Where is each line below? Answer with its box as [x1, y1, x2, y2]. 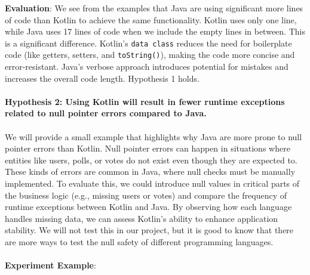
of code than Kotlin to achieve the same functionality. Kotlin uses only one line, [5, 13, 297, 26]
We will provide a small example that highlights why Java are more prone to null [5, 130, 302, 143]
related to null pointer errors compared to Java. [5, 107, 207, 119]
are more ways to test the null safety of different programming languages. [5, 236, 274, 248]
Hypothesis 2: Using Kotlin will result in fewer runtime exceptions [5, 95, 285, 107]
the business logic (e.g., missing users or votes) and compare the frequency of [5, 189, 287, 201]
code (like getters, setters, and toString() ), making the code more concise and [5, 48, 295, 61]
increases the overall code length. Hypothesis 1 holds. [5, 72, 199, 84]
